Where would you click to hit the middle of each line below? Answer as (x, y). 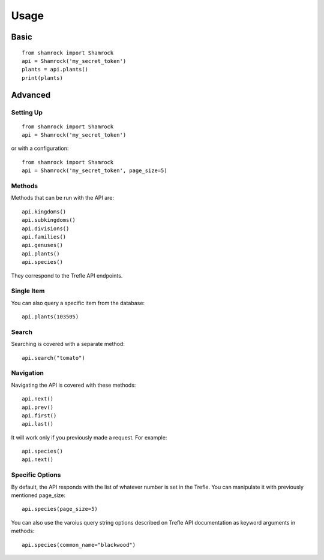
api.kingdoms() (44, 212)
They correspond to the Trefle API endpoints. (67, 275)
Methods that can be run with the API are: (62, 198)
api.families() (44, 237)
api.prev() (38, 407)
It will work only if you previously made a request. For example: (89, 437)
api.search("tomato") (53, 358)
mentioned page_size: (38, 495)
